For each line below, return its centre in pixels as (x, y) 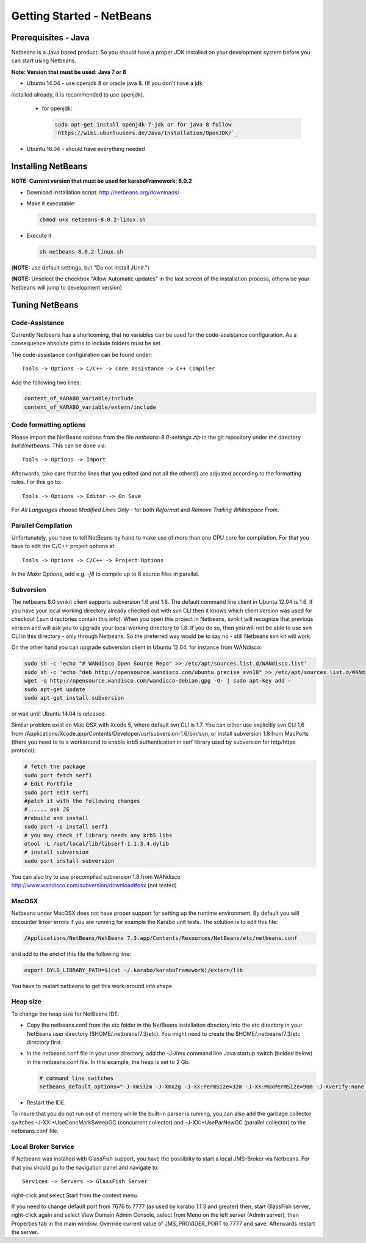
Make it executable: (51, 204)
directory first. (45, 1042)
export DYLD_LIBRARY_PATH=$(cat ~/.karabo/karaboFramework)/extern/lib (134, 970)
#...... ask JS (47, 809)
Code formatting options (48, 425)
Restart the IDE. (46, 1102)
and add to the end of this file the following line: (71, 954)
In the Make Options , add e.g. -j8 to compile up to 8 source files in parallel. (105, 574)
